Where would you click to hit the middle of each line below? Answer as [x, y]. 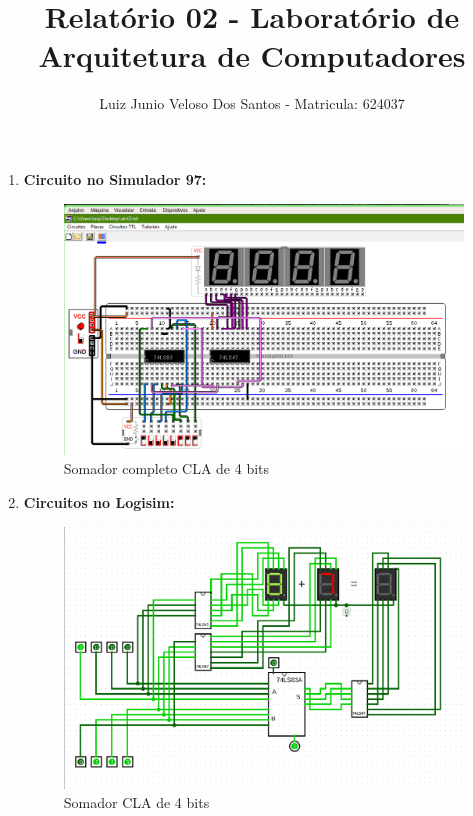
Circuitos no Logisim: [99, 501]
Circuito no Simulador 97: [115, 178]
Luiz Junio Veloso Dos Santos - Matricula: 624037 [252, 103]
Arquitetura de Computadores [252, 55]
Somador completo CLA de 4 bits [166, 468]
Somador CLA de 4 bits [136, 802]
